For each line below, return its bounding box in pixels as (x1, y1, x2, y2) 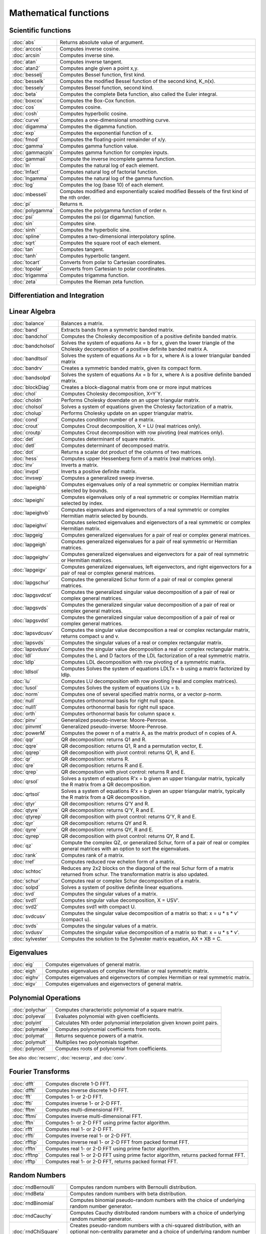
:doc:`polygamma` (12, 207, 54, 214)
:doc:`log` (12, 182, 34, 189)
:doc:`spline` (12, 233, 41, 240)
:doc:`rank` (12, 851, 38, 858)
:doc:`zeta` (12, 278, 37, 285)
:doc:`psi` (12, 214, 34, 221)
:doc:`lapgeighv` (12, 553, 50, 560)
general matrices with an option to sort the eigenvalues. (61, 845, 191, 852)
